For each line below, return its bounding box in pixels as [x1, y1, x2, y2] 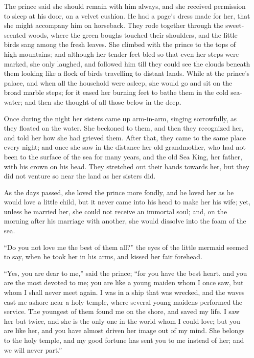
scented [4, 29, 26, 40]
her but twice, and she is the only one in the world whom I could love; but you [4, 315, 240, 326]
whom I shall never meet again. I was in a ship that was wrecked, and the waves [4, 287, 245, 297]
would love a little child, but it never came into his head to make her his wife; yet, [4, 197, 251, 207]
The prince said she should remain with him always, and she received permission [4, 1, 246, 11]
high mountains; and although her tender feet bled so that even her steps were [4, 48, 239, 59]
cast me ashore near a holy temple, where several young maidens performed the [4, 296, 242, 307]
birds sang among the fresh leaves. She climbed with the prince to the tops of [4, 39, 236, 49]
